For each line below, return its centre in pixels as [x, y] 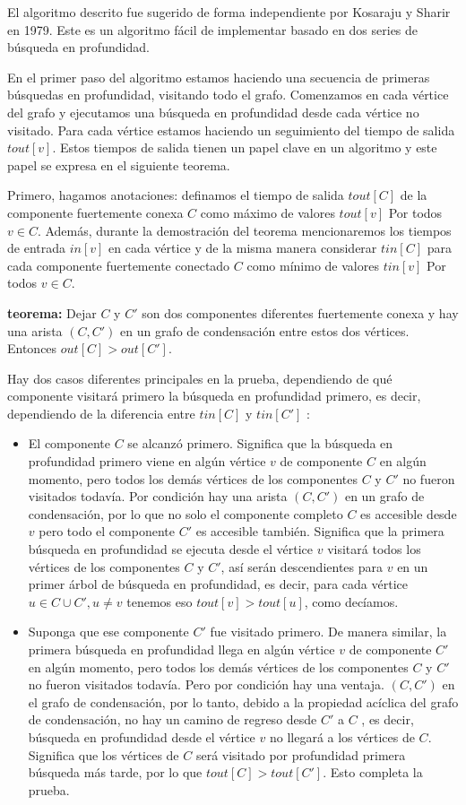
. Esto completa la [373, 772]
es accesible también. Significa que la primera [320, 531]
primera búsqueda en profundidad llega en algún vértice [181, 649]
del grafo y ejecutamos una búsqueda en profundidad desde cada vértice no [213, 112]
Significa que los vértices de [104, 754]
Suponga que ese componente [108, 632]
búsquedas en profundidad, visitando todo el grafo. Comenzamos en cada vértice [228, 95]
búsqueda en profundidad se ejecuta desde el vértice [171, 549]
